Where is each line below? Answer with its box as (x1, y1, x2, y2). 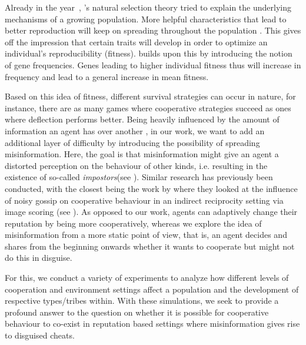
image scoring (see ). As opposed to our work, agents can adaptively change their (5, 205, 298, 218)
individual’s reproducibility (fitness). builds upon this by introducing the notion (5, 47, 292, 59)
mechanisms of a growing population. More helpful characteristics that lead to (5, 12, 287, 25)
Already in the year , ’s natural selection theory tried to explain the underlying (5, 1, 291, 13)
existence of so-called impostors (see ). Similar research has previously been (5, 171, 273, 183)
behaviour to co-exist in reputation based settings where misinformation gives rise (5, 317, 300, 330)
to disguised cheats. (5, 329, 75, 341)
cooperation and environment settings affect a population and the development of (5, 283, 299, 295)
